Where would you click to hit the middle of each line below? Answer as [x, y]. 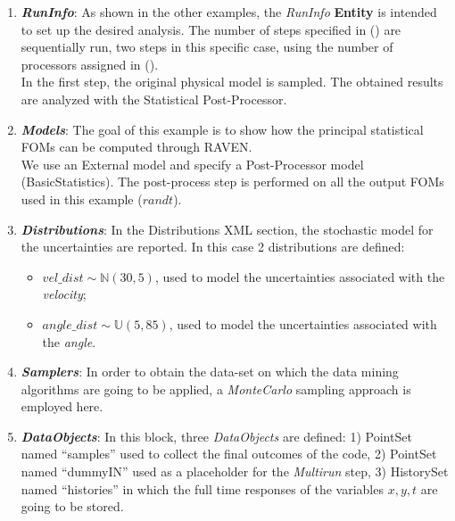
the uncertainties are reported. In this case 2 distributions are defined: [213, 247]
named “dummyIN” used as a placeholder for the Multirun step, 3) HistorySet [235, 471]
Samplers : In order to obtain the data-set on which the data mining [210, 372]
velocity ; [64, 294]
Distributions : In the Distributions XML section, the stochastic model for [227, 229]
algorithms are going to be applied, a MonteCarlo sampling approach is [216, 389]
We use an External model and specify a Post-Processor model [192, 164]
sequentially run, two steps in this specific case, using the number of [207, 47]
